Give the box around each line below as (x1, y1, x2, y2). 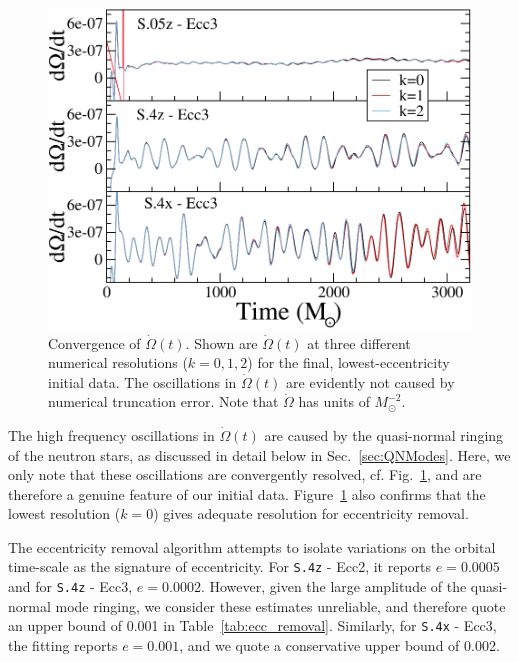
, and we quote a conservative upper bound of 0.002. (179, 635, 500, 656)
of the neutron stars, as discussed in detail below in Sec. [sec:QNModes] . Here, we (8, 444, 511, 465)
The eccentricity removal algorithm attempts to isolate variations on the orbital (8, 536, 496, 557)
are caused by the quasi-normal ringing (264, 424, 504, 445)
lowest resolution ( (8, 503, 121, 524)
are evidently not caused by (286, 371, 455, 392)
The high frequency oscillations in (8, 424, 215, 445)
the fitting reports (8, 635, 118, 656)
